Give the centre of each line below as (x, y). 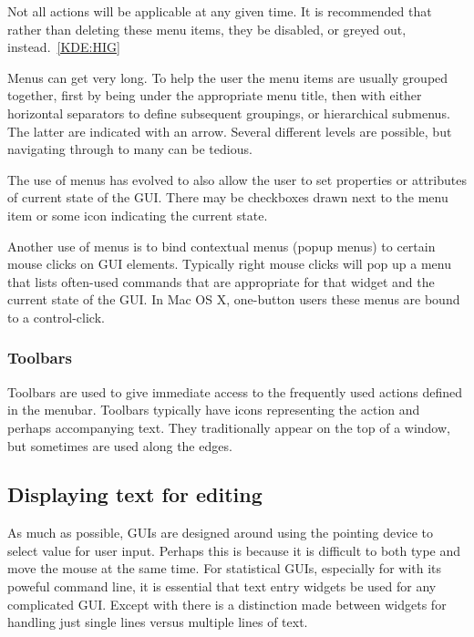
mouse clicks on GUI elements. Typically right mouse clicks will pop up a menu (229, 264)
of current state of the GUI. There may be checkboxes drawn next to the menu (228, 197)
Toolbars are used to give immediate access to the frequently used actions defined (235, 391)
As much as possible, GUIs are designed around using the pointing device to (220, 533)
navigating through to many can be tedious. (130, 149)
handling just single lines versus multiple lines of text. (158, 622)
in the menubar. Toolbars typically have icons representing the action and (214, 410)
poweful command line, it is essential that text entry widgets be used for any (222, 586)
